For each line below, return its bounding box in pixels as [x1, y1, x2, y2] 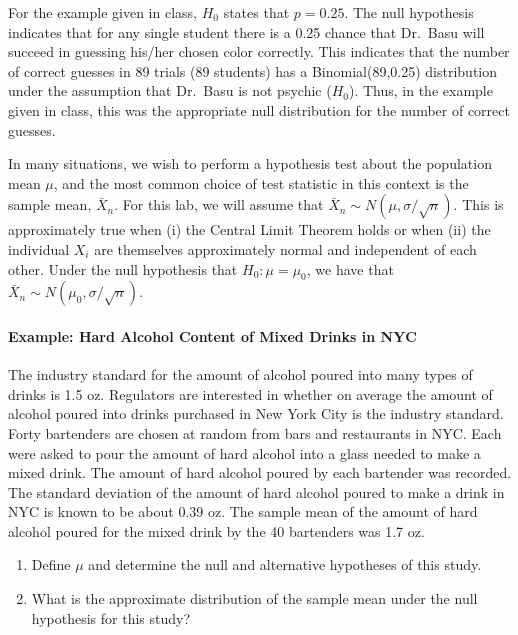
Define [31, 554, 71, 575]
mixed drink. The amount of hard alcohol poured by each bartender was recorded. [8, 462, 512, 483]
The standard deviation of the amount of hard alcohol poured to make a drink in [8, 481, 505, 502]
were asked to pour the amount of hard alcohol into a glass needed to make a [8, 442, 481, 463]
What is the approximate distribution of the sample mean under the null [31, 588, 478, 609]
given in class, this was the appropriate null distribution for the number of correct [8, 99, 510, 120]
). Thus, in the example [348, 80, 493, 101]
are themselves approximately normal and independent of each [94, 238, 477, 259]
